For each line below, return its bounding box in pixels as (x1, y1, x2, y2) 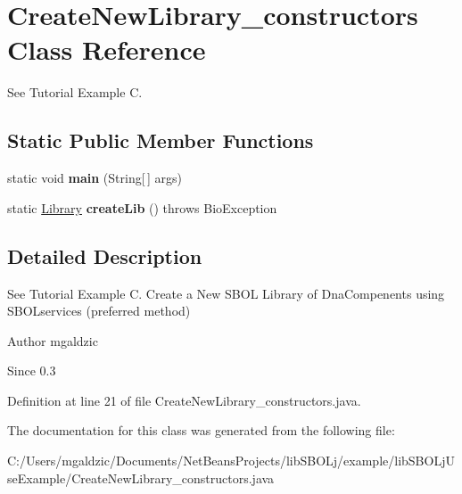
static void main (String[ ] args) (7, 169, 182, 187)
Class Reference (7, 31, 206, 68)
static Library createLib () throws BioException (7, 198, 277, 217)
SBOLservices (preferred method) (7, 301, 191, 320)
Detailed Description (7, 242, 202, 269)
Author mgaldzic (7, 331, 98, 350)
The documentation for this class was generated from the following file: (7, 421, 395, 440)
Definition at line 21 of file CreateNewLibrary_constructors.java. (7, 391, 361, 409)
